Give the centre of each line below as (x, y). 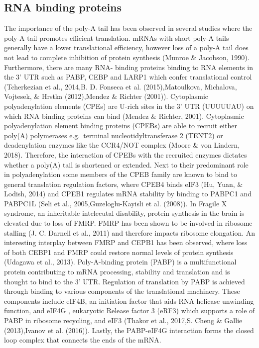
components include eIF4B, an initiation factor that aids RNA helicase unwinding (129, 301)
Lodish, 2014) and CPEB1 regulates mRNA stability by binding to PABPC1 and (128, 194)
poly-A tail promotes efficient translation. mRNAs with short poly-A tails (117, 38)
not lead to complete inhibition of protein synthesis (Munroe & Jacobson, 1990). (127, 57)
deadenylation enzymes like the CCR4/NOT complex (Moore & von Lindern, (122, 145)
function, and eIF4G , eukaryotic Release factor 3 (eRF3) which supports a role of (129, 310)
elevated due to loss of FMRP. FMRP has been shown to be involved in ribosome (128, 223)
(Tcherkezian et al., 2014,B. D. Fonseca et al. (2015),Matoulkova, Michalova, (121, 86)
